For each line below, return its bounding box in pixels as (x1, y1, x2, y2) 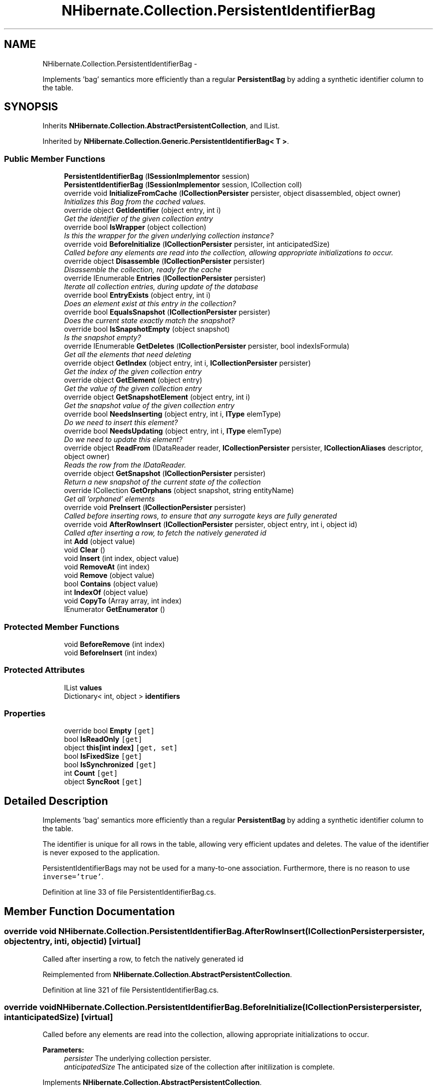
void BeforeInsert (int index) (64, 648, 158, 657)
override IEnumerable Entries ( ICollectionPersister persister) (64, 274, 266, 283)
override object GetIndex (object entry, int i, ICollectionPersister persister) (64, 359, 311, 368)
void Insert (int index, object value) (64, 554, 179, 563)
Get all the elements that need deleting (64, 350, 192, 359)
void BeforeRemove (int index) (64, 639, 165, 648)
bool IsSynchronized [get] (64, 760, 157, 769)
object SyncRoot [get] (64, 777, 143, 786)
